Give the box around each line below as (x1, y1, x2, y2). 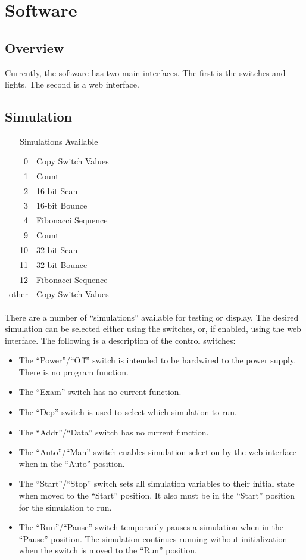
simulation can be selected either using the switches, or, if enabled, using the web (5, 322, 301, 335)
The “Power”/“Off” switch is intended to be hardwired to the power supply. (18, 354, 296, 366)
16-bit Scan (36, 184, 78, 197)
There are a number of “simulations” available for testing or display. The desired (5, 310, 299, 323)
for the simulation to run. (18, 500, 112, 513)
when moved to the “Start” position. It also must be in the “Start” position (18, 489, 295, 502)
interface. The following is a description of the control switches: (5, 334, 236, 346)
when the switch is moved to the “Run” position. (18, 544, 197, 556)
